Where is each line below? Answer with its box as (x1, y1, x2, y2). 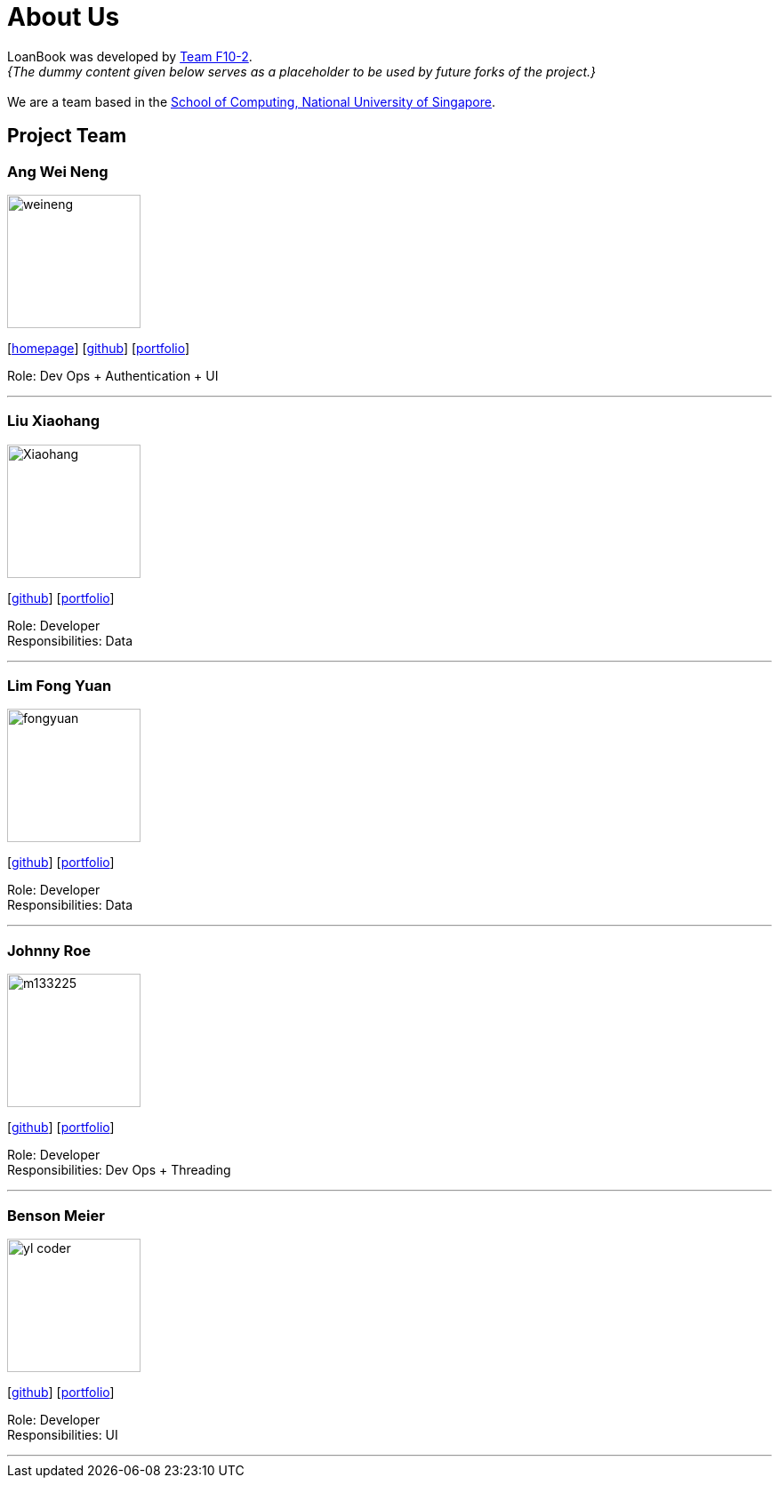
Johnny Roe (7, 941, 91, 959)
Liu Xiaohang (7, 412, 100, 430)
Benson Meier (7, 1206, 105, 1224)
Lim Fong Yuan (7, 677, 112, 695)
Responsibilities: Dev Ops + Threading (7, 1162, 231, 1178)
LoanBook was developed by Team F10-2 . (7, 48, 253, 64)
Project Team (7, 124, 127, 148)
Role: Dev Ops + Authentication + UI (7, 367, 219, 383)
